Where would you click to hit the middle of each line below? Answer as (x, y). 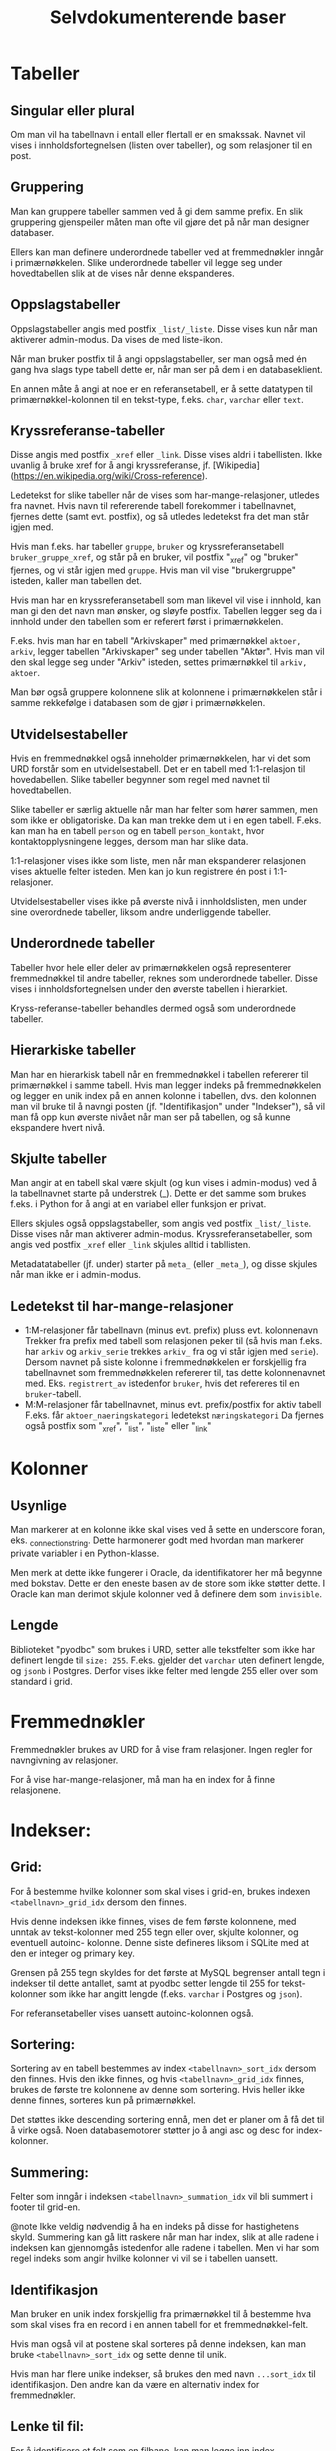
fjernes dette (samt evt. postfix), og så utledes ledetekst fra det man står (160, 517)
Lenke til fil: (47, 2426)
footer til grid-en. (45, 2207)
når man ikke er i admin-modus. (76, 1275)
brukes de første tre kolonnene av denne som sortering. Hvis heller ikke (157, 2090)
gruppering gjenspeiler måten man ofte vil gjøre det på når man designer (160, 222)
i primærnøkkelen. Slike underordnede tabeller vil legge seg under (146, 262)
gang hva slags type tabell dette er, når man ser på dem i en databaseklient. (166, 369)
